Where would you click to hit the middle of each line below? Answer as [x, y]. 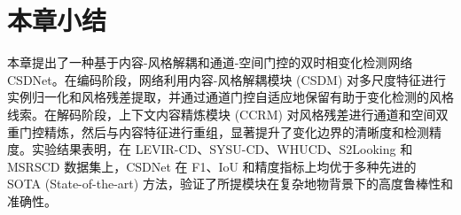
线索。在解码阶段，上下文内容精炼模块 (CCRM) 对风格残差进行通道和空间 [222, 114]
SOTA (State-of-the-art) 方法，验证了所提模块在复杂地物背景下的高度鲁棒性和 [230, 184]
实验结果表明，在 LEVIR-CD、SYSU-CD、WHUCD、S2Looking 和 [222, 149]
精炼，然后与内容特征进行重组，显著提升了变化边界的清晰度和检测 [236, 131]
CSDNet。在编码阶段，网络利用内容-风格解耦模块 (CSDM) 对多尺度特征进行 [227, 79]
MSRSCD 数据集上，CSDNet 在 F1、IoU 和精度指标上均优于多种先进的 [212, 166]
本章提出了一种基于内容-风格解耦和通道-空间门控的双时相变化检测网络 [210, 62]
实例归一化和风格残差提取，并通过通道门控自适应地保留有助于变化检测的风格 [230, 97]
